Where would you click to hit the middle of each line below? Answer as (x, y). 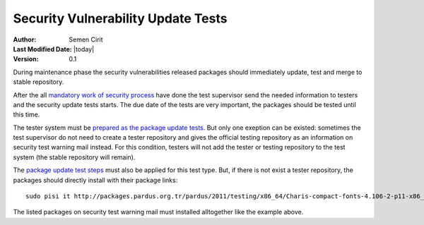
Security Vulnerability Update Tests (120, 18)
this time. (26, 115)
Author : (25, 39)
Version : (26, 59)
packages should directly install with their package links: (95, 180)
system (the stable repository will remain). (74, 157)
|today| (84, 49)
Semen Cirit (86, 39)
